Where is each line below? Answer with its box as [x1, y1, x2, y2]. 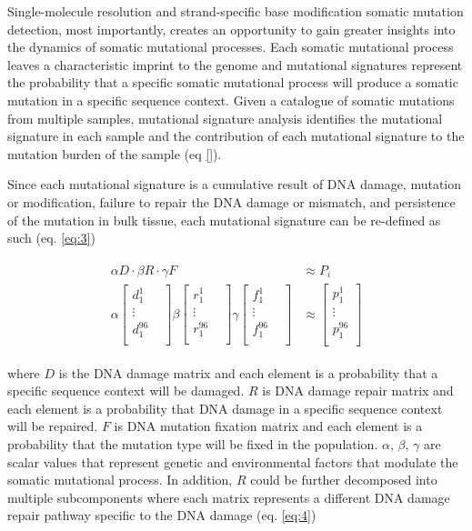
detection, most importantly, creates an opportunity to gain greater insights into [7, 19, 456, 38]
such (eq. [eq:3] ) [7, 228, 95, 247]
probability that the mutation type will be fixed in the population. [7, 435, 378, 454]
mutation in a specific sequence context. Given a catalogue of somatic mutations [7, 90, 455, 109]
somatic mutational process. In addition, [7, 470, 233, 489]
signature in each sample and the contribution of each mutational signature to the [7, 126, 465, 145]
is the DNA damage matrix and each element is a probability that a [58, 363, 438, 382]
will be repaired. [7, 416, 98, 436]
